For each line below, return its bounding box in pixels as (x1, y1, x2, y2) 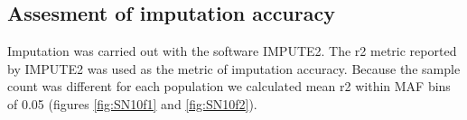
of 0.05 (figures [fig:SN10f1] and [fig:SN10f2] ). (7, 94, 257, 113)
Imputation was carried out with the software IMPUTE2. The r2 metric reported (7, 42, 457, 60)
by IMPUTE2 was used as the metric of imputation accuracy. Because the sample (7, 59, 461, 78)
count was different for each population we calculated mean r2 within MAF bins (7, 77, 451, 96)
